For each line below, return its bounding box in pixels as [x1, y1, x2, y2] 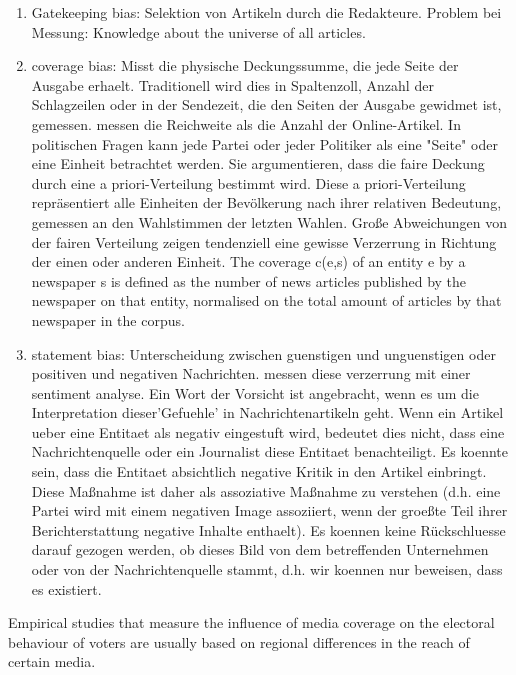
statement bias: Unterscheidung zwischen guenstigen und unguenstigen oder [31, 343, 496, 364]
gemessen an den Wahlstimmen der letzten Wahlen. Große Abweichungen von [31, 211, 508, 232]
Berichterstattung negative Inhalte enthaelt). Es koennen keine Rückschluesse [31, 519, 506, 540]
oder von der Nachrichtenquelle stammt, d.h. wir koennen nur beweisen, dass [31, 559, 503, 580]
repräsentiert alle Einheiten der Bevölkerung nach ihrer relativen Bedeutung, [31, 192, 502, 213]
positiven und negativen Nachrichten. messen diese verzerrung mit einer [31, 363, 471, 384]
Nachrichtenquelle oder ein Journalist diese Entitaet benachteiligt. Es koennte [31, 441, 508, 462]
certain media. [8, 651, 96, 672]
